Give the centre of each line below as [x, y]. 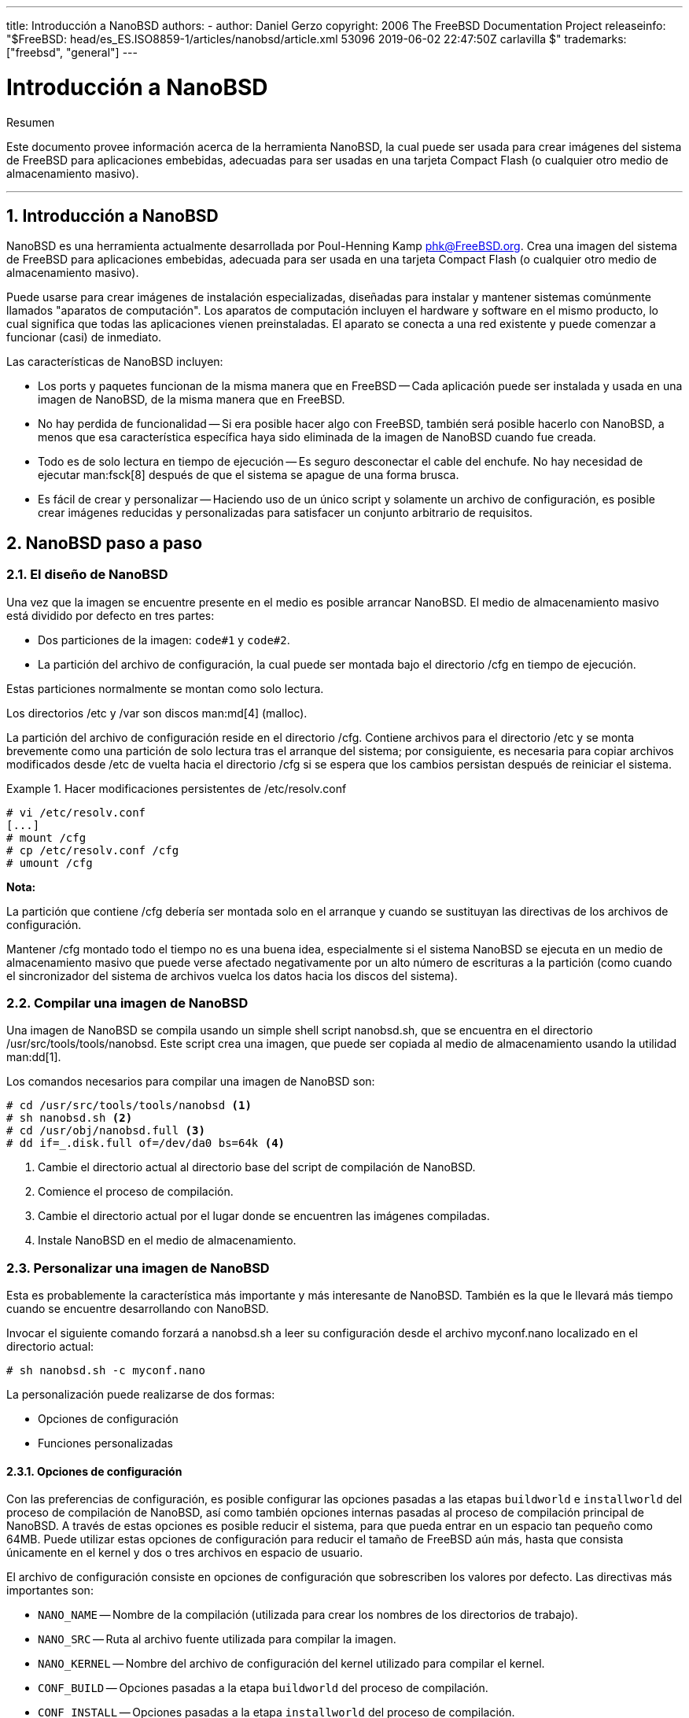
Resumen [31, 122]
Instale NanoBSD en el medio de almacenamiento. [167, 1241]
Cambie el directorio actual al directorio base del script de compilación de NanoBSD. [257, 1167]
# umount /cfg [50, 863]
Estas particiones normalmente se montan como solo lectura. [165, 688]
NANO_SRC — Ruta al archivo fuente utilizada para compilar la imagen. [217, 1639]
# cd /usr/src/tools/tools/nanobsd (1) [129, 1106]
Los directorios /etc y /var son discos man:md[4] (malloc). [157, 713]
